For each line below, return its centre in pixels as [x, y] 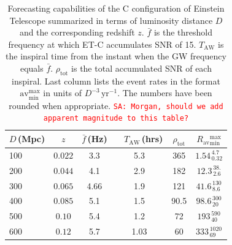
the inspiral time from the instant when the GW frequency [116, 56]
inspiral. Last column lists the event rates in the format [116, 81]
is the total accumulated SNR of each [141, 68]
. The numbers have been [165, 93]
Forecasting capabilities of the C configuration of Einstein [116, 8]
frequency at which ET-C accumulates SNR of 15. [102, 44]
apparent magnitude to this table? [116, 119]
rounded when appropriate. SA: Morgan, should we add [116, 105]
